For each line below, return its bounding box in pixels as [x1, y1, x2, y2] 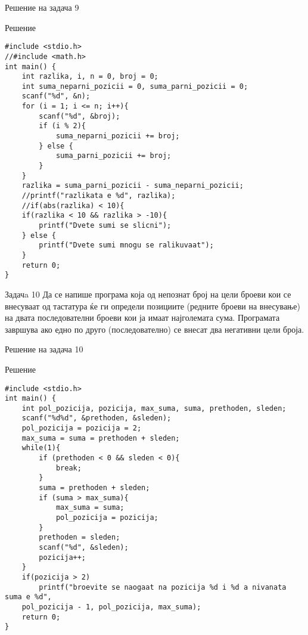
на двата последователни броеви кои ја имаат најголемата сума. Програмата [5, 311, 280, 324]
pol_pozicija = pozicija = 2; [21, 424, 142, 433]
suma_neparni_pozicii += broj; [55, 132, 180, 141]
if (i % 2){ [39, 122, 86, 131]
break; [55, 463, 82, 472]
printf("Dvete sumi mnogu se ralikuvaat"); [39, 241, 214, 250]
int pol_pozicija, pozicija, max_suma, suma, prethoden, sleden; [21, 404, 287, 413]
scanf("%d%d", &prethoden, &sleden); [21, 414, 172, 423]
